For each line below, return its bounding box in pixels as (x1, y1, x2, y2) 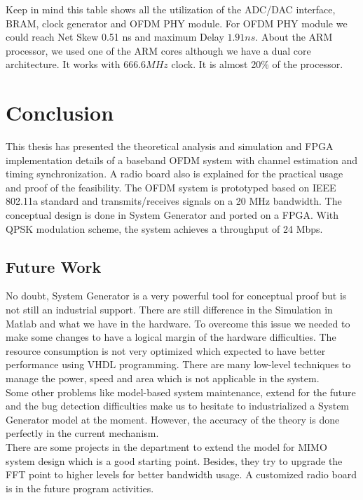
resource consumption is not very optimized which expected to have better (6, 343, 326, 358)
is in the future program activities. (6, 480, 154, 495)
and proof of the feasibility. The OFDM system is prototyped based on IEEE (6, 180, 336, 194)
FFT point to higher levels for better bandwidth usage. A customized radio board (6, 467, 357, 482)
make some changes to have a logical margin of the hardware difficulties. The (6, 330, 336, 344)
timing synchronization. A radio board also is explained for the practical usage (6, 166, 343, 181)
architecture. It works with (6, 57, 121, 72)
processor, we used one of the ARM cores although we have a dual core (6, 43, 311, 58)
